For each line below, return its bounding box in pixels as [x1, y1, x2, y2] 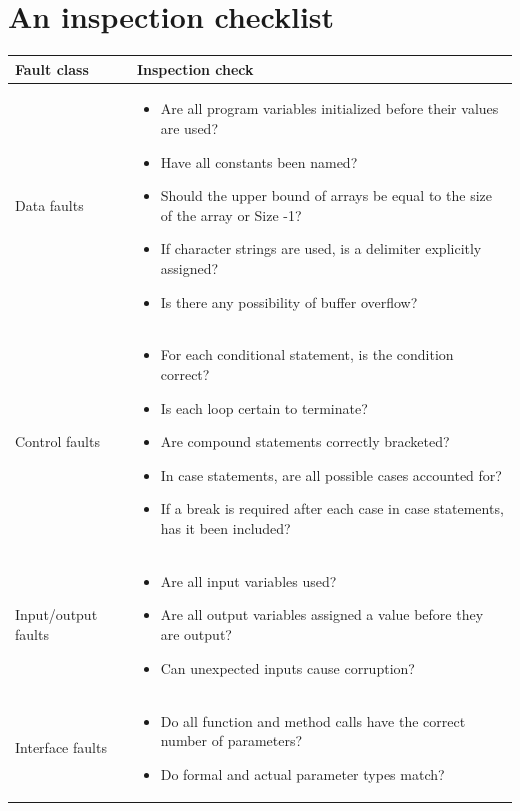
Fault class [15, 58, 89, 79]
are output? [160, 624, 232, 645]
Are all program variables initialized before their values [160, 98, 499, 119]
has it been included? [160, 518, 291, 539]
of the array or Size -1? [160, 204, 302, 225]
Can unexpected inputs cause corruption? [160, 657, 415, 678]
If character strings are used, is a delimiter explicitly [160, 238, 482, 259]
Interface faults [15, 737, 107, 758]
